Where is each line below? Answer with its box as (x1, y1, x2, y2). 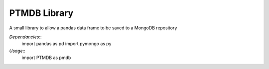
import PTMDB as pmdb (21, 55, 71, 61)
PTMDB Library (9, 7, 74, 18)
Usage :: (9, 48, 26, 54)
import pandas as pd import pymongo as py (21, 41, 112, 47)
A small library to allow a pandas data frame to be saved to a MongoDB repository (9, 25, 177, 31)
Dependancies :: (9, 34, 42, 40)
